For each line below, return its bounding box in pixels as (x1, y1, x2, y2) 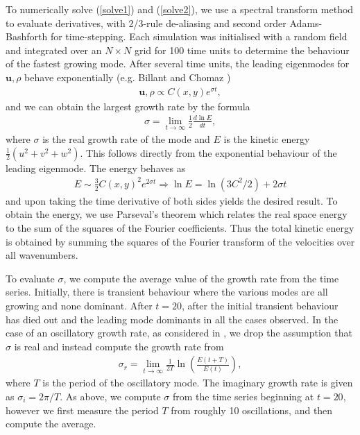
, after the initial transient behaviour (182, 298, 338, 312)
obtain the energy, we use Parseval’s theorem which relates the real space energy (6, 207, 348, 221)
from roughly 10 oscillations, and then (171, 402, 333, 417)
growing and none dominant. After (6, 298, 153, 312)
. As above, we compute (60, 389, 161, 403)
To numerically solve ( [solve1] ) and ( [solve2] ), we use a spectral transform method (6, 2, 354, 16)
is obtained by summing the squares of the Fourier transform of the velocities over (6, 234, 355, 248)
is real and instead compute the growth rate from (14, 339, 224, 353)
